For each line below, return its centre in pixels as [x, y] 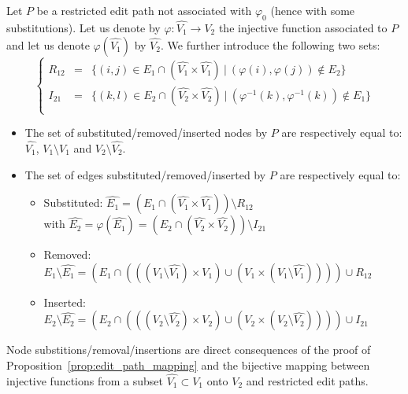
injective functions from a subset [85, 380]
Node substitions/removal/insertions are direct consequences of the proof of [189, 350]
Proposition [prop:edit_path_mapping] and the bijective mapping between [188, 365]
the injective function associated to [303, 28]
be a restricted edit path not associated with [144, 10]
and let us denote [48, 44]
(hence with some [313, 10]
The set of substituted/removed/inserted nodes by [146, 133]
